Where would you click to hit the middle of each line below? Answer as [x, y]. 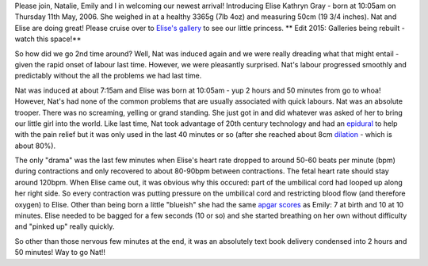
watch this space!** [48, 39]
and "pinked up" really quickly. [65, 226]
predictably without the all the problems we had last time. [108, 76]
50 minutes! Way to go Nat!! [60, 253]
